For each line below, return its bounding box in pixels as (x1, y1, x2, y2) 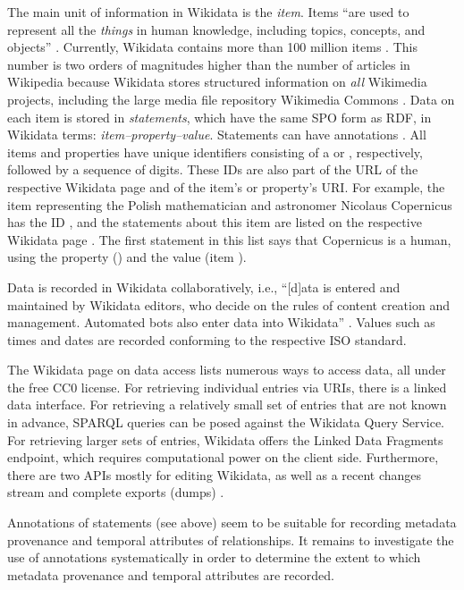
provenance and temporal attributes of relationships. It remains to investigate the (7, 530, 454, 549)
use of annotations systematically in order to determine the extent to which (7, 548, 421, 567)
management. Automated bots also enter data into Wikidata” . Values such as (7, 313, 435, 332)
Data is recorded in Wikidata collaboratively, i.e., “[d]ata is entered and (7, 277, 401, 296)
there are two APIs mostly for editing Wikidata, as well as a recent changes (7, 465, 422, 484)
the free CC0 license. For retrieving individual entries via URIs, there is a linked (7, 377, 447, 396)
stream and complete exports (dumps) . (7, 483, 224, 501)
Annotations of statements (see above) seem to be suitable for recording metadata (7, 513, 457, 532)
